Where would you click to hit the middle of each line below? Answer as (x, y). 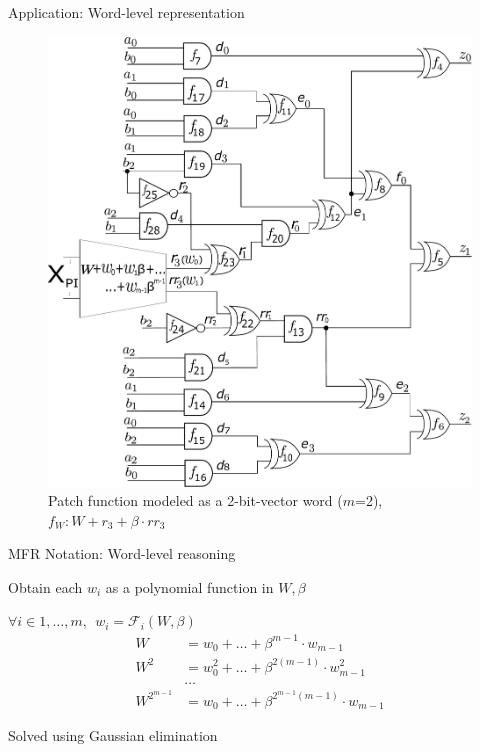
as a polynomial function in (189, 586)
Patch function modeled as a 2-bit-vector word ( (195, 500)
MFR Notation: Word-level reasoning (122, 553)
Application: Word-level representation (126, 12)
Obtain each (45, 586)
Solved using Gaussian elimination (113, 735)
